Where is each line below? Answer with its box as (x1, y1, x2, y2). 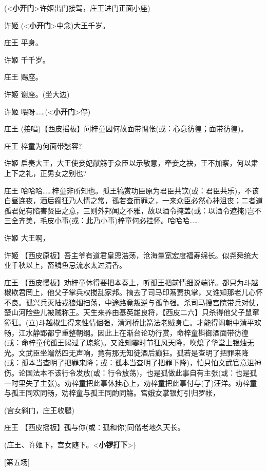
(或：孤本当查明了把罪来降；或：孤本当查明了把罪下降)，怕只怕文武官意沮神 (4, 357, 261, 368)
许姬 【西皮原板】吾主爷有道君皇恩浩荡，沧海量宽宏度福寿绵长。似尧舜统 (4, 249, 251, 260)
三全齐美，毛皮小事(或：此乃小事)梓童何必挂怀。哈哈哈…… (4, 215, 199, 226)
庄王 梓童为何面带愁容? (4, 140, 82, 151)
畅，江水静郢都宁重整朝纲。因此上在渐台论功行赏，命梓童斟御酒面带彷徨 (4, 327, 249, 338)
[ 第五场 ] (4, 456, 30, 467)
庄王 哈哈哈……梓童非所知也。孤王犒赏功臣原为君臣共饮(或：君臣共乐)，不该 (4, 185, 259, 195)
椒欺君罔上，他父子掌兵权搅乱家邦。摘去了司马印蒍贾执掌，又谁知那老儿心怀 (4, 287, 263, 298)
